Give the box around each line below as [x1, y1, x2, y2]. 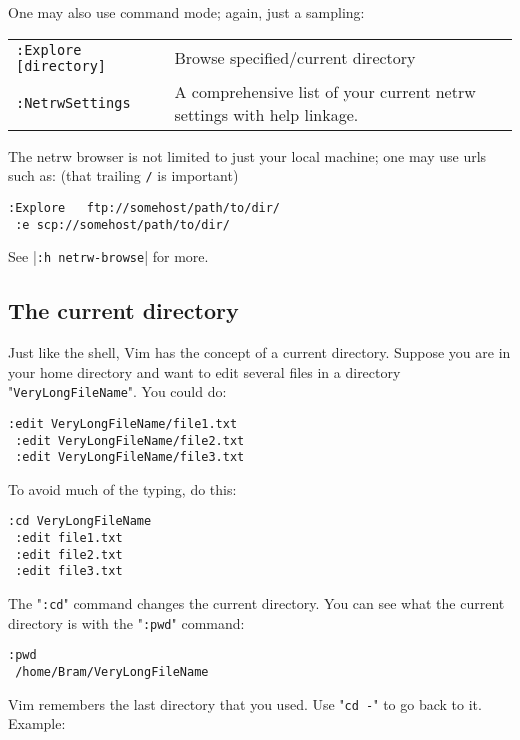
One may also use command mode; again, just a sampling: [8, 2, 365, 22]
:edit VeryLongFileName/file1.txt [8, 416, 238, 431]
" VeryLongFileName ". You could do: [8, 381, 227, 402]
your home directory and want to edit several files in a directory [8, 361, 401, 382]
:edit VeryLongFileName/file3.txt [15, 450, 245, 465]
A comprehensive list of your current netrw [174, 79, 476, 103]
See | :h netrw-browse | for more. [8, 246, 209, 267]
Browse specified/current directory [174, 46, 416, 70]
